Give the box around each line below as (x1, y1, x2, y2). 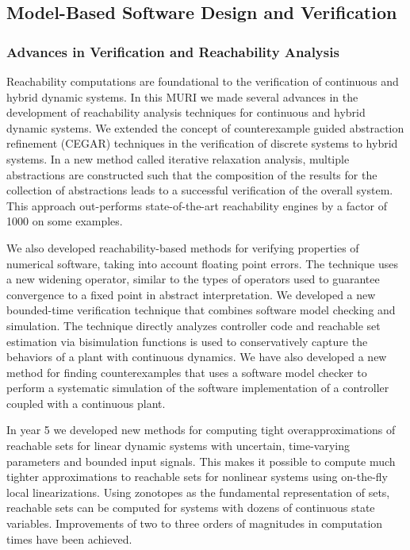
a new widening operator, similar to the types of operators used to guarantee (6, 271, 380, 287)
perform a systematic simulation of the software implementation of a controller (6, 379, 389, 396)
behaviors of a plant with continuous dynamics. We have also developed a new (6, 348, 387, 365)
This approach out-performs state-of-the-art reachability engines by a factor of (6, 197, 388, 213)
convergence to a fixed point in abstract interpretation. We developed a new (6, 286, 376, 302)
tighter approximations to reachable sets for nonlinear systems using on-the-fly (6, 468, 389, 485)
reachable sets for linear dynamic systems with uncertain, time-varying (6, 437, 351, 454)
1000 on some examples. (6, 213, 123, 229)
